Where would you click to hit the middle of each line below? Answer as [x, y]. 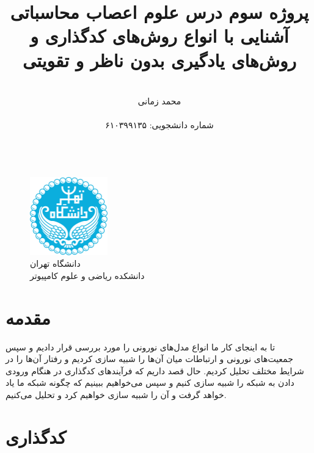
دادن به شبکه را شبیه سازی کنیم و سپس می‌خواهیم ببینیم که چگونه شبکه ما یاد [150, 382]
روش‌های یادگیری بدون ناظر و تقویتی [159, 60]
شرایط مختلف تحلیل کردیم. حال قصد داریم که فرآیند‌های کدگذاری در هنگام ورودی [155, 370]
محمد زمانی [159, 101]
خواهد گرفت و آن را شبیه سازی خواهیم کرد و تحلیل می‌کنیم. [116, 394]
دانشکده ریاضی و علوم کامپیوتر [87, 275]
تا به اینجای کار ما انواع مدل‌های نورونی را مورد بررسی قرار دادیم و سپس [141, 346]
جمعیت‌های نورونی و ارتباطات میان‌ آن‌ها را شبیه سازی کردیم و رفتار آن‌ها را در [149, 359]
